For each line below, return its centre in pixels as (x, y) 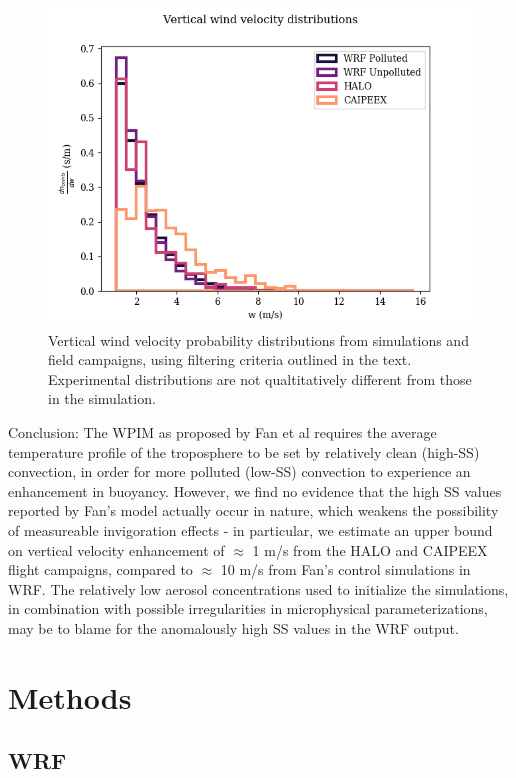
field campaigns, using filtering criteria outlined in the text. (230, 359)
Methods (70, 696)
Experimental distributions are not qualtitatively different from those (260, 378)
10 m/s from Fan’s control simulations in (345, 569)
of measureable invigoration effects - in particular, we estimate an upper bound (250, 529)
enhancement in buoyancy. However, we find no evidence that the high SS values (255, 490)
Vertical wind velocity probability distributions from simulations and (258, 339)
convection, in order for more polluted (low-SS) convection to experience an (239, 471)
